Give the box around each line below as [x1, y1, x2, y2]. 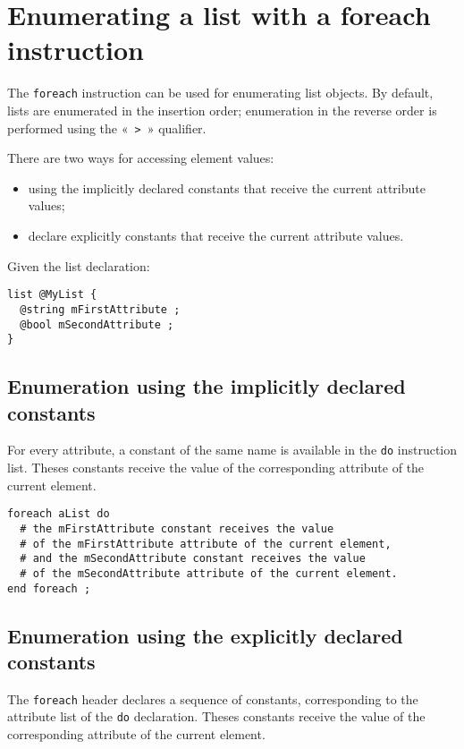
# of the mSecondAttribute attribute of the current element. [20, 566, 398, 580]
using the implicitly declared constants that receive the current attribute [28, 178, 426, 197]
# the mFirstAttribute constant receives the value [20, 522, 334, 535]
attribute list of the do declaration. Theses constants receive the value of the [7, 707, 426, 726]
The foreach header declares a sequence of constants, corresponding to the [7, 689, 418, 708]
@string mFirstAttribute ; [20, 302, 181, 316]
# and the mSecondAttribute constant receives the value [20, 552, 366, 566]
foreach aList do [7, 507, 110, 521]
